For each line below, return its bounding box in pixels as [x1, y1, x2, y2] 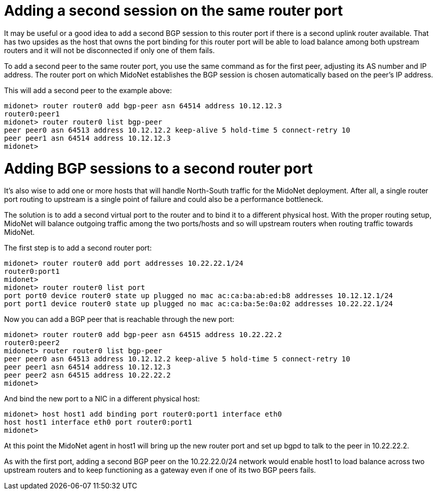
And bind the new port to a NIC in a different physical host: [4, 394, 200, 403]
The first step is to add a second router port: [4, 243, 152, 253]
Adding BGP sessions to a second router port [4, 159, 313, 177]
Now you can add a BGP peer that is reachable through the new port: [4, 315, 235, 324]
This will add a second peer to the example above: [4, 86, 172, 95]
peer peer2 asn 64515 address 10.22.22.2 [4, 371, 171, 380]
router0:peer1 [4, 109, 60, 118]
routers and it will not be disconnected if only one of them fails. [4, 46, 215, 55]
